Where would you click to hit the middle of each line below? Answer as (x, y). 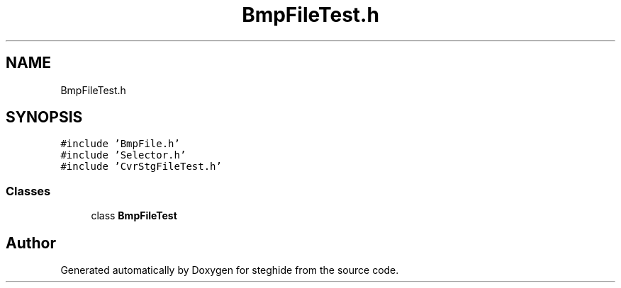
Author (31, 243)
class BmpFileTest (134, 216)
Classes (28, 191)
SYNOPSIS (44, 117)
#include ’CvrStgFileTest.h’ (141, 167)
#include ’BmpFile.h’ (120, 144)
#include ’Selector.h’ (123, 155)
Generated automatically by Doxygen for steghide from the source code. (230, 270)
